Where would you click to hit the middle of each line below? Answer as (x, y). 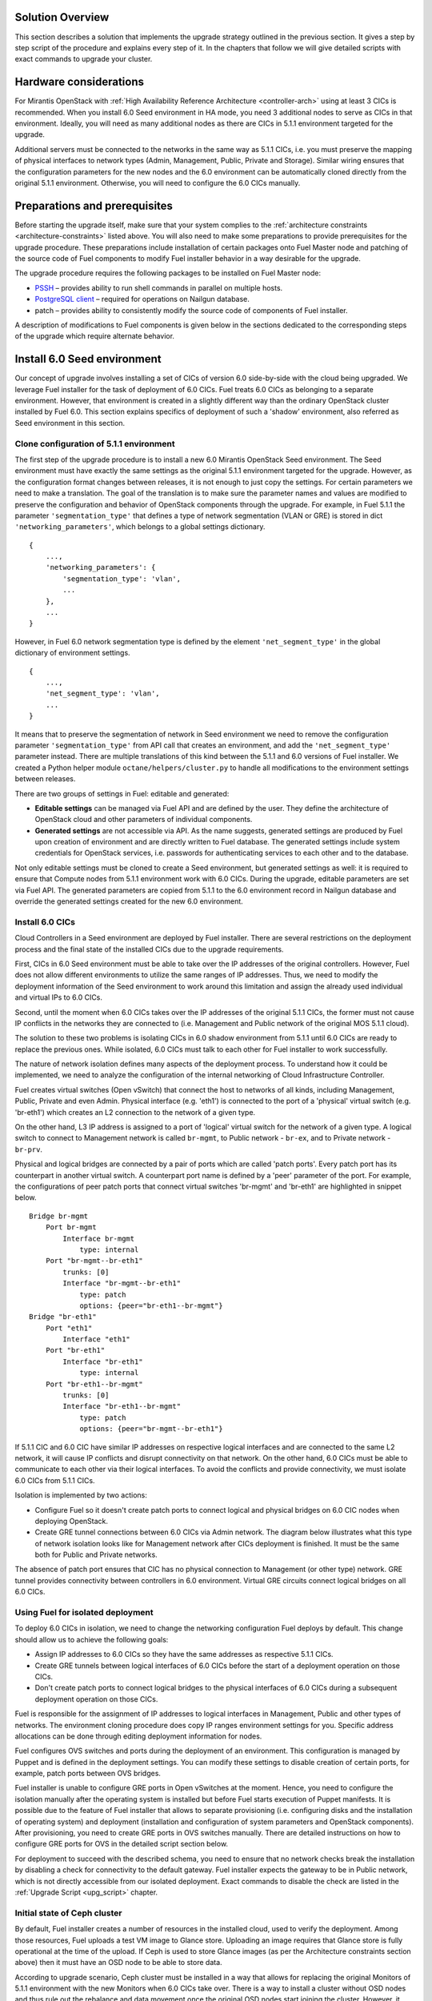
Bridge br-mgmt (59, 1216)
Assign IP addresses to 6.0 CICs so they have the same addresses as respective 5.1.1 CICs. (184, 1654)
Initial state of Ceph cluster (68, 1913)
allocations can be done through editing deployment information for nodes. (138, 1736)
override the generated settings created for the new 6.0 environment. (129, 901)
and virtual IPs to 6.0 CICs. (59, 997)
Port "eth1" (69, 1328)
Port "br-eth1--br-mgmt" (94, 1384)
